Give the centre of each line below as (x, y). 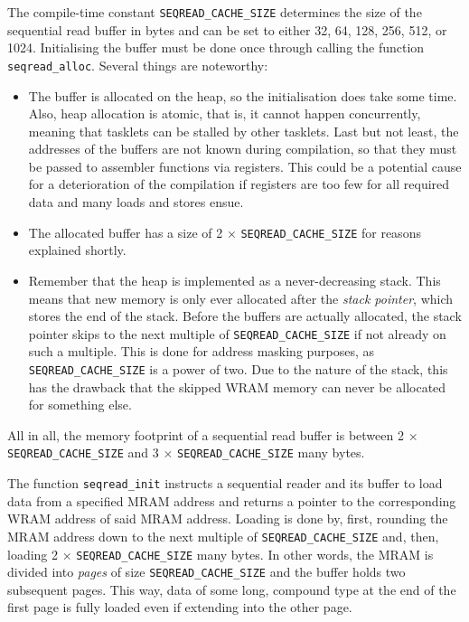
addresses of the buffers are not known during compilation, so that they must (243, 149)
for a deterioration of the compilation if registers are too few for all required (239, 184)
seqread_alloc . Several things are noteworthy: (138, 65)
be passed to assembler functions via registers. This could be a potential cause (245, 166)
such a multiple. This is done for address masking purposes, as (202, 351)
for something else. (80, 405)
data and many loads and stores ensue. (136, 202)
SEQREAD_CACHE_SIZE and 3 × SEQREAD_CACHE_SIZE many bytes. (186, 452)
